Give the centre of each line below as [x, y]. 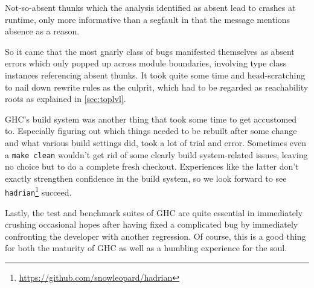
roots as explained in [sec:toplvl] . [66, 99]
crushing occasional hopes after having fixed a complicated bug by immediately [152, 224]
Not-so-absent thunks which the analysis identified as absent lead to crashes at [150, 7]
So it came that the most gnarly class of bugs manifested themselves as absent [150, 51]
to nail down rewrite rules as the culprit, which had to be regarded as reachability [157, 87]
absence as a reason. [42, 31]
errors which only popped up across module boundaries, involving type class [146, 63]
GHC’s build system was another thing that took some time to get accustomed [151, 119]
